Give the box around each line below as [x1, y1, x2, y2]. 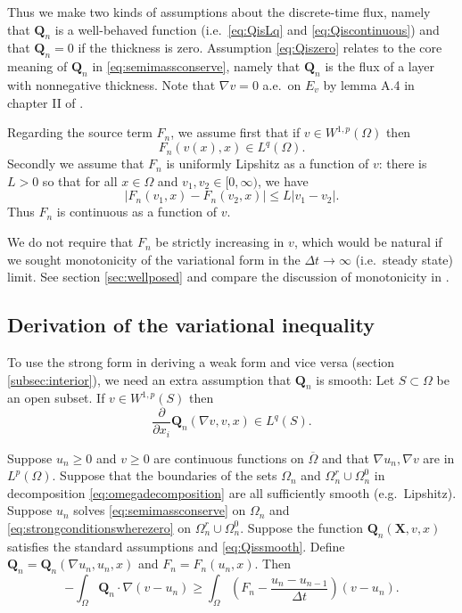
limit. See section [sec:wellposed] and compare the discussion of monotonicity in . [7, 267, 450, 286]
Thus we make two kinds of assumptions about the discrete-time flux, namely [7, 3, 431, 20]
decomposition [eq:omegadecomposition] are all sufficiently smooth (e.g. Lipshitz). [7, 483, 457, 502]
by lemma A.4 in [323, 75, 415, 94]
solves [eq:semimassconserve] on [73, 501, 246, 519]
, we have [257, 171, 309, 190]
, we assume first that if [170, 123, 301, 142]
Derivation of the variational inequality [7, 311, 375, 339]
